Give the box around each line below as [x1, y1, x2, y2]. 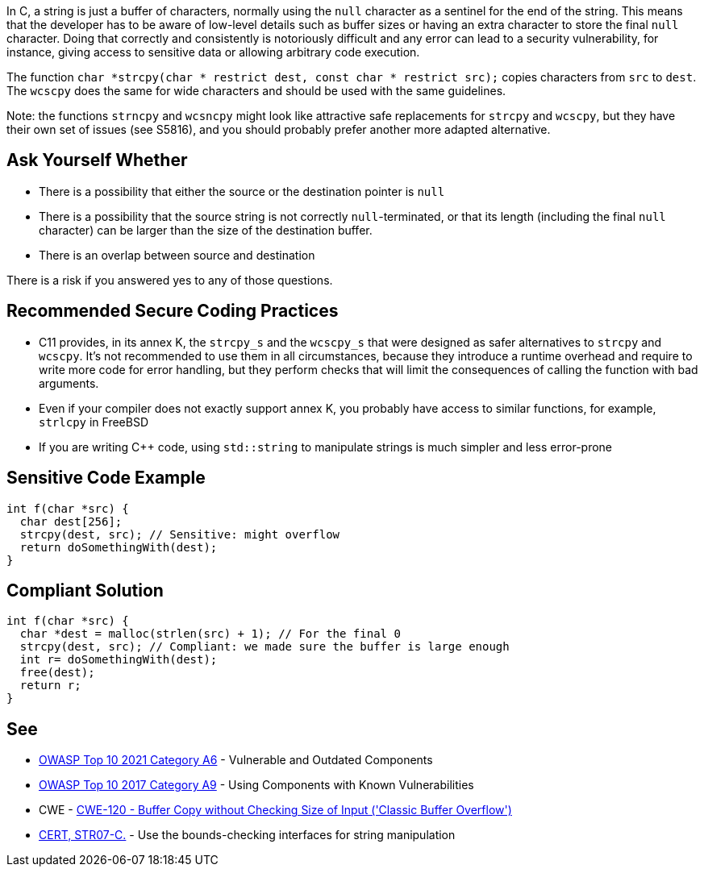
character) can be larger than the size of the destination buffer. [39, 222, 373, 237]
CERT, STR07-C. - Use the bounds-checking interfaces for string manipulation [39, 828, 456, 842]
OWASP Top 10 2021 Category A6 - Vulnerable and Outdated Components [39, 753, 433, 767]
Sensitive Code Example [6, 468, 206, 488]
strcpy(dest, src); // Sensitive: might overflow [19, 527, 340, 541]
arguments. [39, 376, 99, 390]
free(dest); [19, 666, 95, 680]
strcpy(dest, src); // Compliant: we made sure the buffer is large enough [19, 640, 510, 654]
